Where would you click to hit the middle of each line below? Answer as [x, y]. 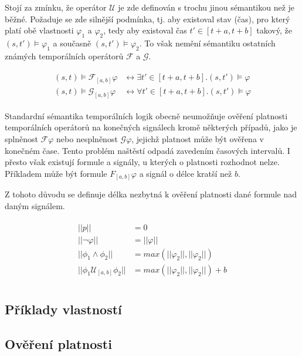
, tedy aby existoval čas [145, 30]
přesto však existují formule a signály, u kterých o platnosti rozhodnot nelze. [142, 162]
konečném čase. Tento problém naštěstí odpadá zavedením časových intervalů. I [147, 150]
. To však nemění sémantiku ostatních [207, 43]
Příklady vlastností [63, 309]
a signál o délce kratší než [186, 173]
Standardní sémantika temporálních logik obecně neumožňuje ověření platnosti [146, 115]
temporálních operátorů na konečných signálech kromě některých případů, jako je [151, 127]
